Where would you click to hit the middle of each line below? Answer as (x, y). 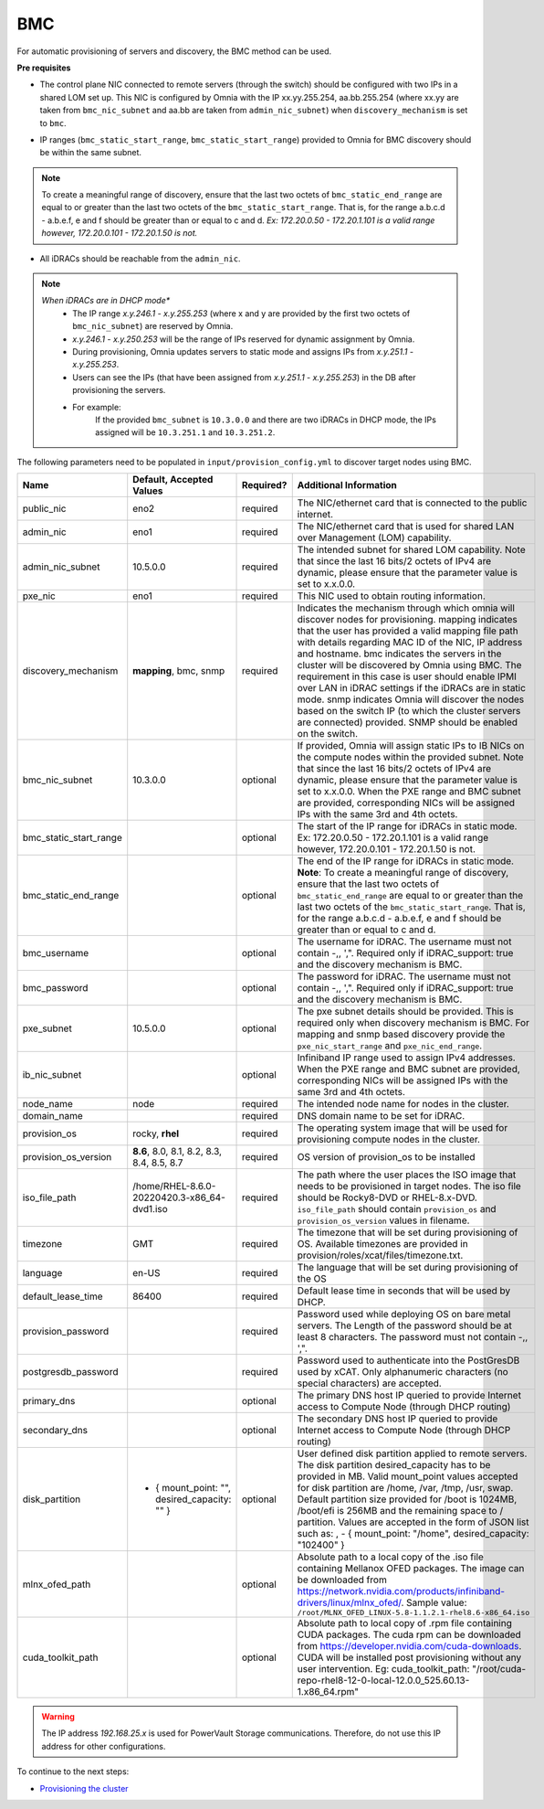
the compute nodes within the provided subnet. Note (410, 757)
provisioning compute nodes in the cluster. (389, 1140)
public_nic (44, 509)
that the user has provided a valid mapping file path (408, 631)
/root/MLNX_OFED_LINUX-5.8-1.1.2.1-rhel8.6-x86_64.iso (413, 1613)
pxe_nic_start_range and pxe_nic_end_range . (390, 1046)
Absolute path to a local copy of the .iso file (390, 1557)
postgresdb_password (70, 1372)
